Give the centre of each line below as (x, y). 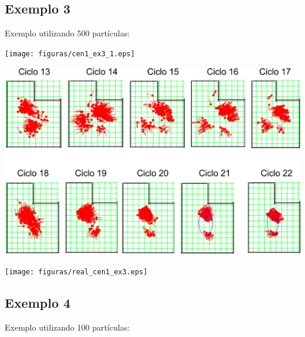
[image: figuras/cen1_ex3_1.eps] (70, 54)
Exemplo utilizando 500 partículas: (67, 33)
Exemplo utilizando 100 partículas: (67, 327)
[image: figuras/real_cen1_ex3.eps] (76, 272)
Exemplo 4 (38, 303)
